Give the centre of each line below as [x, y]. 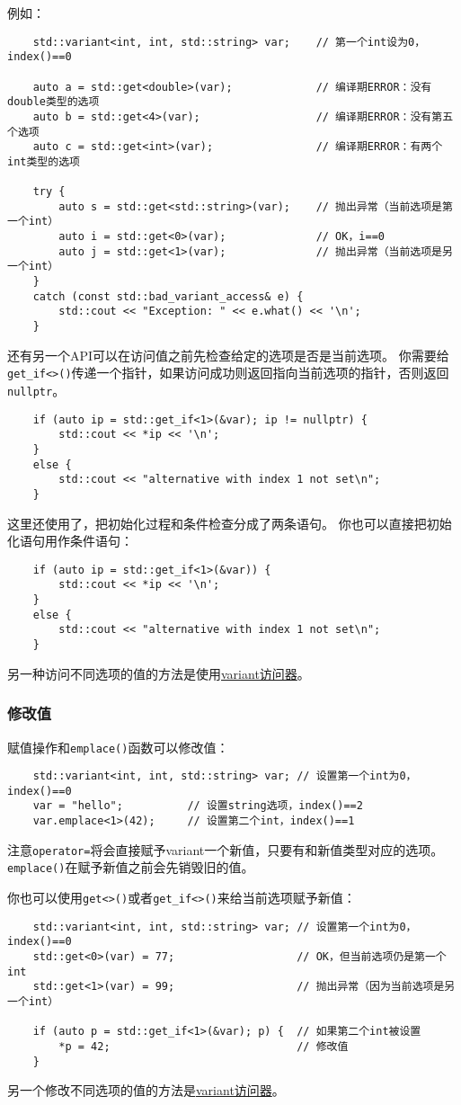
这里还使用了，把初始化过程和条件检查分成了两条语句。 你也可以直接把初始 [230, 523]
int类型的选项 [44, 161]
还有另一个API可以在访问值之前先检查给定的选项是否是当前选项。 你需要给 [228, 355]
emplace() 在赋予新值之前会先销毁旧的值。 [131, 867]
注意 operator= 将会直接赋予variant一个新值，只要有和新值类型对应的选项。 [226, 849]
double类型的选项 [53, 102]
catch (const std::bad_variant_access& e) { [168, 296]
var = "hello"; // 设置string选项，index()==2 [198, 806]
